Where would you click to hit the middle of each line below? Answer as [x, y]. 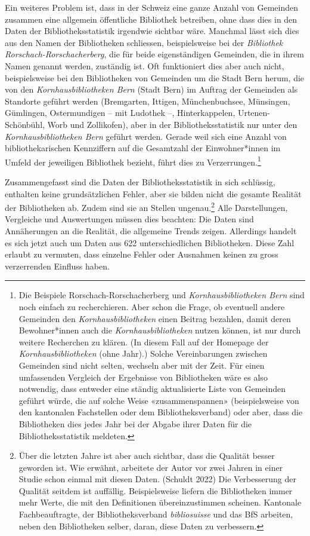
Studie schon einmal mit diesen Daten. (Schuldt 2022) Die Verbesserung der [157, 479]
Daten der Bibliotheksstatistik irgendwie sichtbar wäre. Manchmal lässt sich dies [152, 31]
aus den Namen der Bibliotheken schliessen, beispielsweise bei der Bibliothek [144, 42]
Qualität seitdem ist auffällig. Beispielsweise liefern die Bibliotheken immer [156, 490]
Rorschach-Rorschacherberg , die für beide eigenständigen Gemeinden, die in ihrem [154, 54]
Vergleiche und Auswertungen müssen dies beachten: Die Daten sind [129, 219]
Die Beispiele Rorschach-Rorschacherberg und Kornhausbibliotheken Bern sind [162, 295]
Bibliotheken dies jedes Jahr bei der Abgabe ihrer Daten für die [135, 423]
